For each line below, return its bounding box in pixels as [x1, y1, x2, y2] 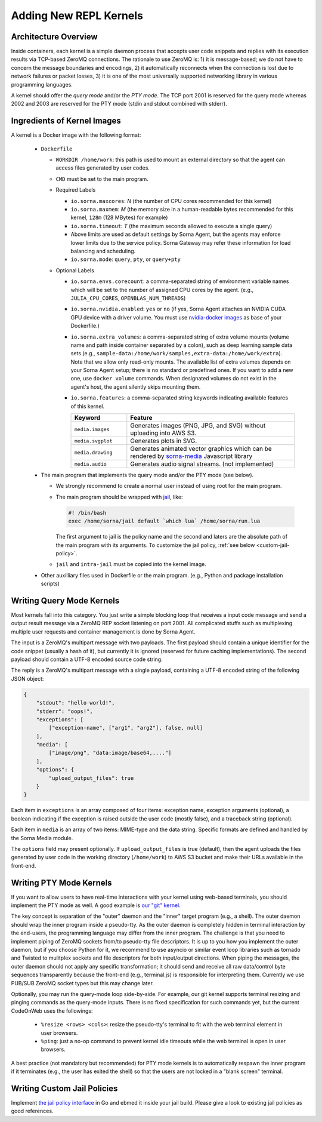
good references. [11, 1108, 54, 1115]
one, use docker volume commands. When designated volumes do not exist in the [70, 375, 277, 382]
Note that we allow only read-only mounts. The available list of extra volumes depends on [70, 358, 292, 365]
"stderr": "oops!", [36, 708, 94, 715]
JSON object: [11, 675, 44, 682]
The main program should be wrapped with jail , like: [55, 493, 183, 500]
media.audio [74, 460, 107, 467]
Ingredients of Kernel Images [11, 116, 122, 126]
